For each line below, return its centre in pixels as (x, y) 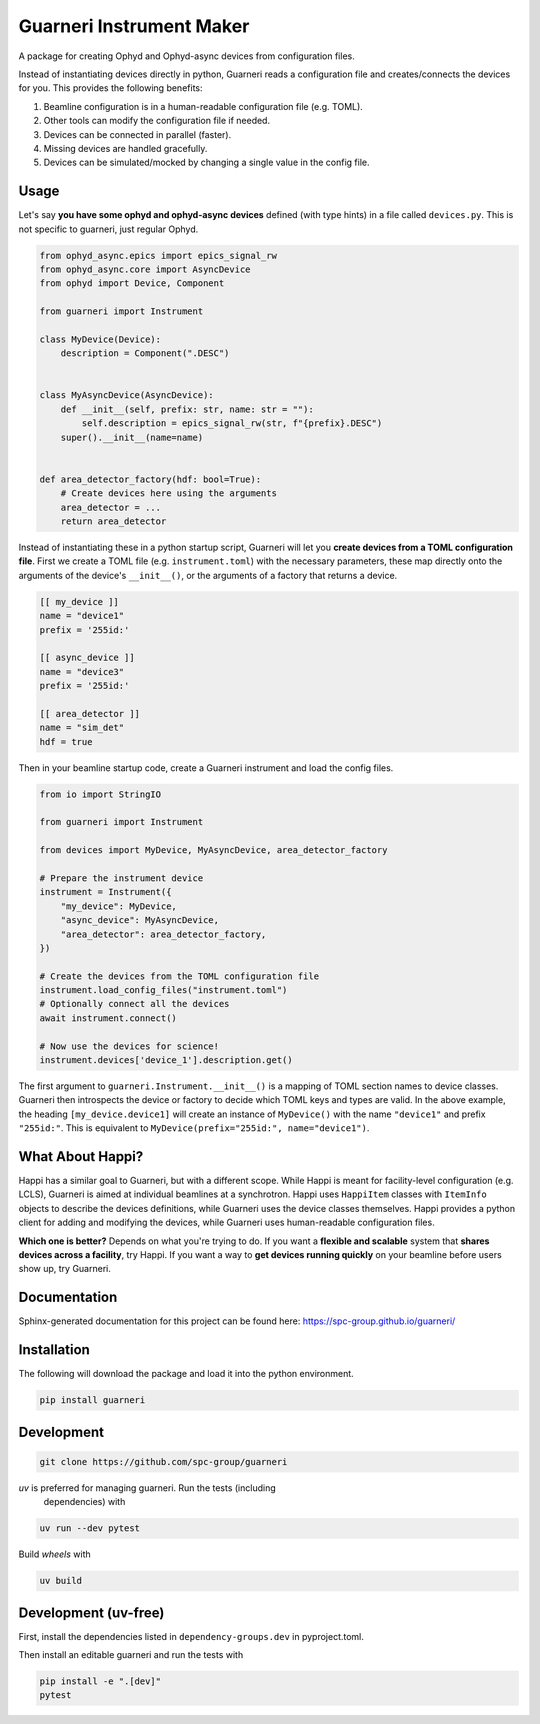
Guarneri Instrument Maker (134, 26)
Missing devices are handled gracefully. (125, 148)
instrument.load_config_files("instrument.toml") (163, 990)
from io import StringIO (100, 794)
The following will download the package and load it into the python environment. (186, 1374)
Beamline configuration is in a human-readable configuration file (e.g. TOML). (203, 106)
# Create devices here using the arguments (168, 493)
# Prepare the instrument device (121, 878)
